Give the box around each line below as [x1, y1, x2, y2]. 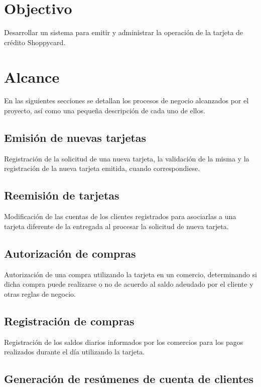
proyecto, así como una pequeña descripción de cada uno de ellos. [4, 105, 205, 116]
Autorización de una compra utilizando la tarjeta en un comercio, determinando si [4, 269, 257, 279]
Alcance [4, 66, 60, 87]
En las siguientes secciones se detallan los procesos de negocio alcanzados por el [4, 95, 249, 106]
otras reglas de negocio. [4, 288, 76, 299]
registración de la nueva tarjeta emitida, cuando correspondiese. [4, 163, 200, 173]
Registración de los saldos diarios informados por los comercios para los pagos [4, 336, 243, 347]
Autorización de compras [4, 245, 136, 261]
